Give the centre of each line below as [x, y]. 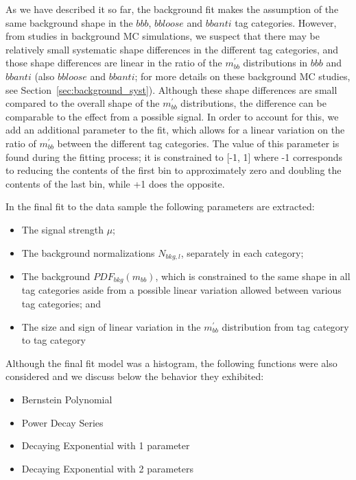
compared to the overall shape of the [83, 103]
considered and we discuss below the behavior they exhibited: [135, 376]
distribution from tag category [285, 326]
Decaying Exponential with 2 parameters [108, 468]
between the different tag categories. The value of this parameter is [198, 143]
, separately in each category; [242, 252]
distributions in [275, 63]
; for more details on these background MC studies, [242, 76]
